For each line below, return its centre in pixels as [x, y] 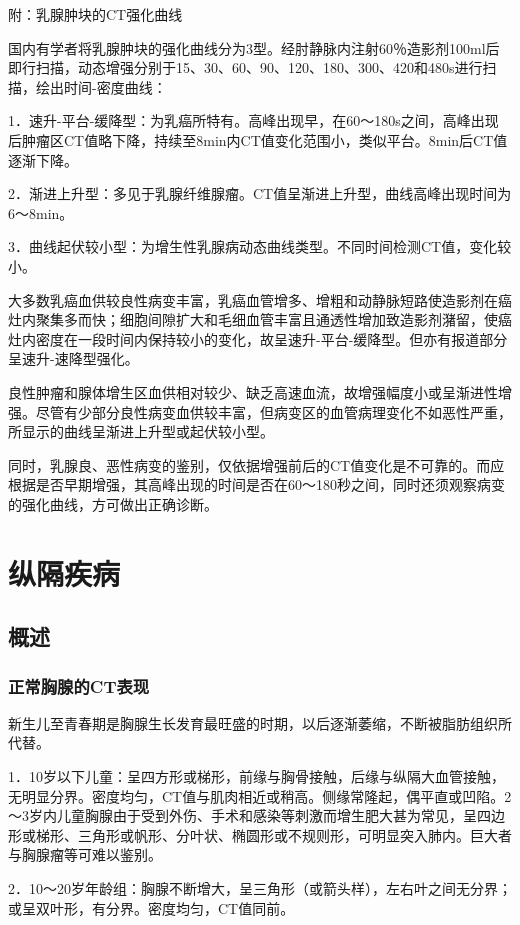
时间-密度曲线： [115, 86]
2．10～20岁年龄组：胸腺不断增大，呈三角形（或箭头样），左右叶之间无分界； [260, 888]
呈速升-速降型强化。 [73, 358]
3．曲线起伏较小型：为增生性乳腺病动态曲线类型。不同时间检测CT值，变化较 [260, 246]
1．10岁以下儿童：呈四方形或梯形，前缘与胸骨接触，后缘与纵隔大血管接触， [256, 776]
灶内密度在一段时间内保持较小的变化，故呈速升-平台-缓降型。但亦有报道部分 [258, 338]
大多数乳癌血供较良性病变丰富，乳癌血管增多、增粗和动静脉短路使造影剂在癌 [260, 299]
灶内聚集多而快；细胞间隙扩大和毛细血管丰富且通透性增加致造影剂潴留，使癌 [260, 319]
